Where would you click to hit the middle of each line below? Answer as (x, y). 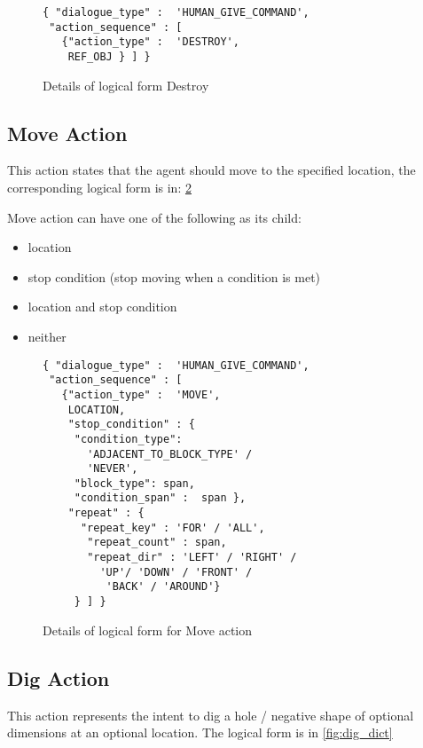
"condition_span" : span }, (160, 498)
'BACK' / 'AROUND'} (163, 587)
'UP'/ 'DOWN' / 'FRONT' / (176, 572)
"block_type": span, (134, 483)
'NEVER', (113, 469)
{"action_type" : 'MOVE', (141, 394)
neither (47, 336)
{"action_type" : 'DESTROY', (150, 42)
